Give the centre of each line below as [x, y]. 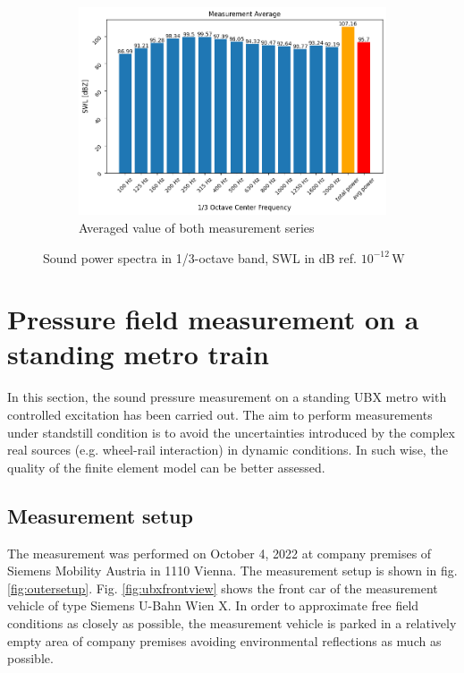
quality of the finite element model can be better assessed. [166, 467]
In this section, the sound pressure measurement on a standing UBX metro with [227, 397]
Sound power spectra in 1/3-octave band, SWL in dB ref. [200, 257]
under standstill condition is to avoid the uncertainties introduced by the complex [231, 432]
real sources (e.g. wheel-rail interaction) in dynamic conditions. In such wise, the [228, 450]
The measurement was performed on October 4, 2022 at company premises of [219, 553]
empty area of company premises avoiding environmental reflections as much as [224, 640]
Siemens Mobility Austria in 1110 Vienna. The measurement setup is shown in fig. [232, 571]
